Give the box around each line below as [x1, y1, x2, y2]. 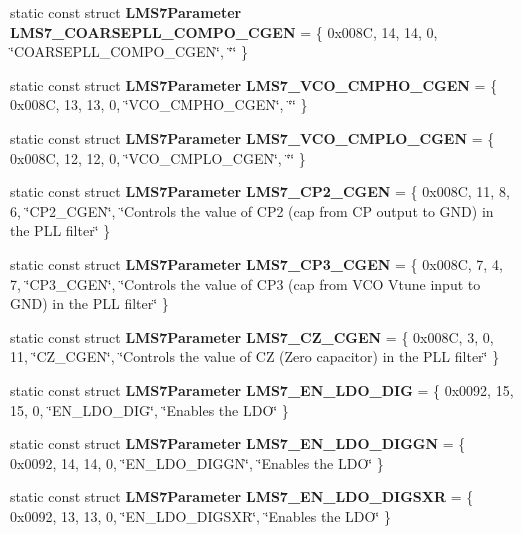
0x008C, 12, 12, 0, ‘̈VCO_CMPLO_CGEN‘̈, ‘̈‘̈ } [10, 147, 306, 168]
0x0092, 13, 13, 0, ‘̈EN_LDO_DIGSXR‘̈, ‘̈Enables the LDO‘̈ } [10, 505, 391, 526]
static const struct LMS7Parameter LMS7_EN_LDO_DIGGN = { [10, 433, 466, 454]
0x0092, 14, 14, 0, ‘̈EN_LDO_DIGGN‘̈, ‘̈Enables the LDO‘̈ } [10, 452, 384, 473]
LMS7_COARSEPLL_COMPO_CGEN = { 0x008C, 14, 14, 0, [10, 21, 438, 42]
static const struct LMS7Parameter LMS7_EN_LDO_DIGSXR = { [10, 486, 474, 507]
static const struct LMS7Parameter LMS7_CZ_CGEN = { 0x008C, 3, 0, [10, 326, 494, 347]
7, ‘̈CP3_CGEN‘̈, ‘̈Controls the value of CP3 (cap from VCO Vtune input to [10, 273, 481, 294]
